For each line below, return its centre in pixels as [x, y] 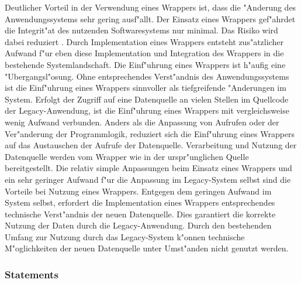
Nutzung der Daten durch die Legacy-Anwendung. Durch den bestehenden [138, 225]
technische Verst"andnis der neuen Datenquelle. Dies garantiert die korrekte [140, 214]
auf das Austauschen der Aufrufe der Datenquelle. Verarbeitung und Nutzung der [151, 145]
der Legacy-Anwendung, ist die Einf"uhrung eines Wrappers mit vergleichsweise [147, 110]
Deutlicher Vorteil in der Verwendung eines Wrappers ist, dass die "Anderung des [150, 7]
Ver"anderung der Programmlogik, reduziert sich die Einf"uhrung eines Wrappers [150, 133]
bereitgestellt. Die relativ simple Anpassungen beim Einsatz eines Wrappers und [148, 168]
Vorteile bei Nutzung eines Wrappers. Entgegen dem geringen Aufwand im [138, 191]
